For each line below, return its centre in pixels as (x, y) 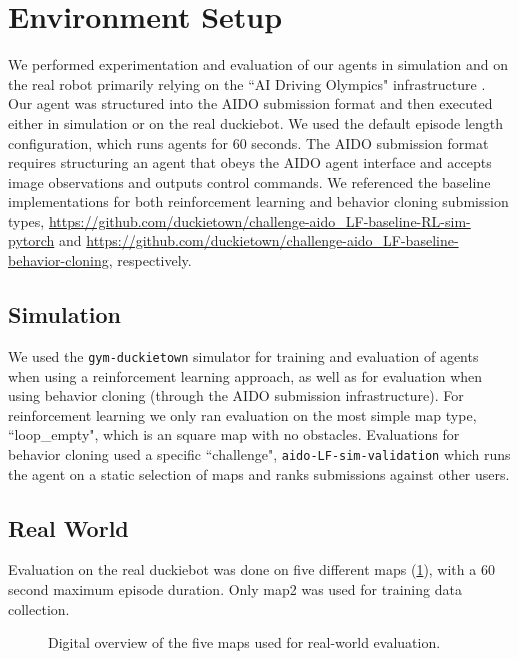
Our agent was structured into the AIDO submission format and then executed (250, 103)
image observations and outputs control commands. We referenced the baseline (249, 181)
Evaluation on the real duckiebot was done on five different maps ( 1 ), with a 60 (251, 569)
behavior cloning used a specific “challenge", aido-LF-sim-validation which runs (259, 453)
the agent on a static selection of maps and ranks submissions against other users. (259, 473)
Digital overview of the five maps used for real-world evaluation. (244, 642)
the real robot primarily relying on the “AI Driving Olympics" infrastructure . (247, 83)
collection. (39, 608)
